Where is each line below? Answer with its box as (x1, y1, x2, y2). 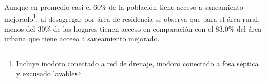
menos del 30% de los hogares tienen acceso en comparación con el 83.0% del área (4, 23, 262, 34)
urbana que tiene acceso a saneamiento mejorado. (4, 33, 160, 44)
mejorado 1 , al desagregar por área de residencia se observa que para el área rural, (4, 12, 260, 24)
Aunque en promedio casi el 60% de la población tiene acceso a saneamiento (4, 2, 243, 12)
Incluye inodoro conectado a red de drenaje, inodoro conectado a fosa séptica (16, 58, 259, 69)
